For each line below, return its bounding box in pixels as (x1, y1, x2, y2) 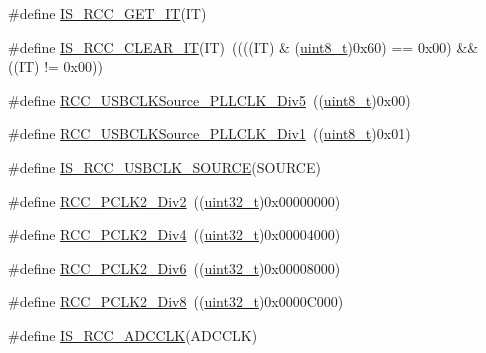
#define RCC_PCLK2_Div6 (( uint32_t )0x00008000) (8, 257, 341, 278)
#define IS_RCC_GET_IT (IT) (8, 3, 207, 23)
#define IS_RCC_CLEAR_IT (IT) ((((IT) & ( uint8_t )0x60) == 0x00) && (8, 36, 479, 57)
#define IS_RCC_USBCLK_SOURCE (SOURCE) (8, 156, 321, 177)
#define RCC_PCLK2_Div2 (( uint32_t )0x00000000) (8, 190, 341, 211)
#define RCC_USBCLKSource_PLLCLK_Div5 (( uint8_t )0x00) (8, 89, 411, 110)
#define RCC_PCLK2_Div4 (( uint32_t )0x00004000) (8, 224, 341, 245)
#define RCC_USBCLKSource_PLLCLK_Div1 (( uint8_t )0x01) (8, 123, 411, 144)
